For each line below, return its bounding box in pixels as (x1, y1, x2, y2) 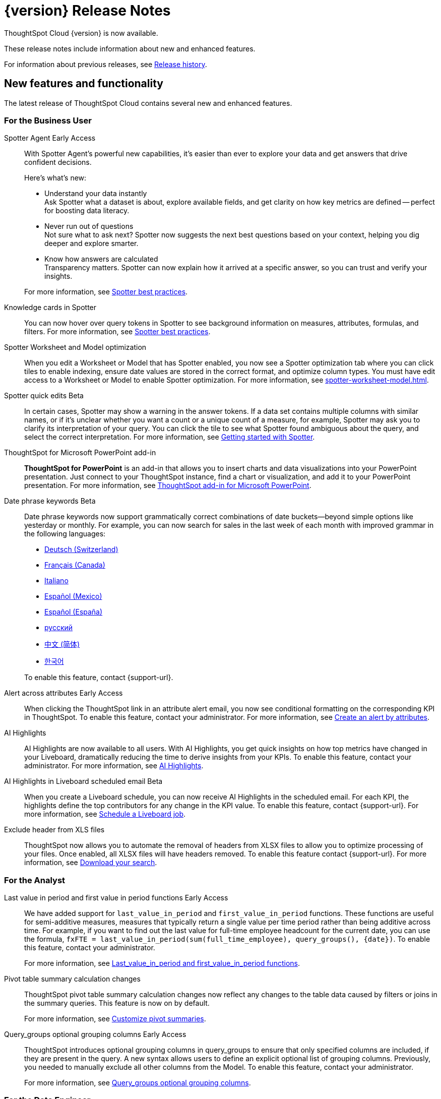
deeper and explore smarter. (44, 239, 139, 248)
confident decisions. (24, 158, 92, 167)
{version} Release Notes (4, 2, 171, 19)
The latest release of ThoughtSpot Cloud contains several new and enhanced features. (4, 98, 292, 107)
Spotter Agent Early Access (4, 134, 96, 143)
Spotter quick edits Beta (4, 391, 84, 400)
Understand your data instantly (44, 189, 147, 198)
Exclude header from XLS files (4, 825, 105, 834)
